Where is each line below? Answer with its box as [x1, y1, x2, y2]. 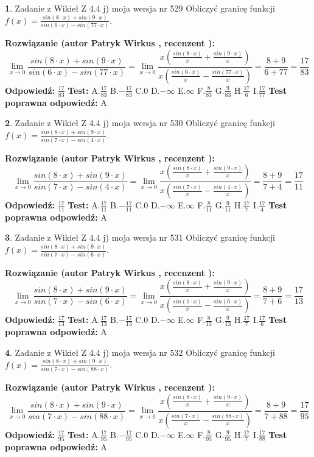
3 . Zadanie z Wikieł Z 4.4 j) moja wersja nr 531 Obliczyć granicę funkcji [5, 231, 275, 244]
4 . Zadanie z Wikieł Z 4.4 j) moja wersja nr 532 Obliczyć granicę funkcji [5, 345, 275, 358]
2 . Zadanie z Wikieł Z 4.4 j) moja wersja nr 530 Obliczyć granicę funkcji [5, 116, 275, 129]
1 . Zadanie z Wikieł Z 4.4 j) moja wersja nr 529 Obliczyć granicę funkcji [5, 2, 275, 14]
